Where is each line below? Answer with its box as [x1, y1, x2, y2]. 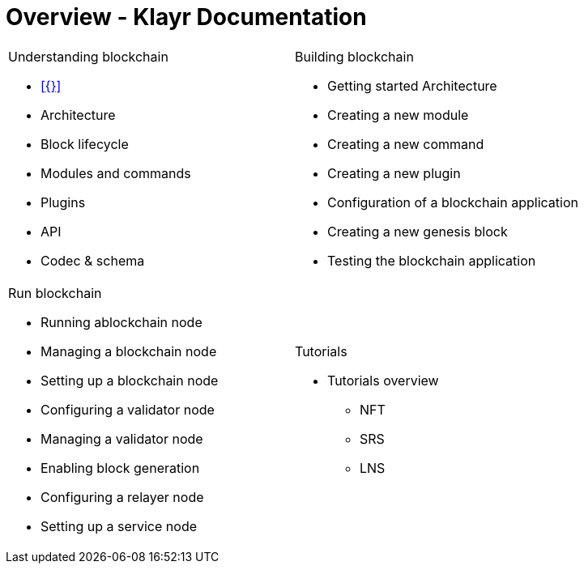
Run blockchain [8, 284, 102, 301]
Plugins [40, 194, 86, 211]
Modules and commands [40, 164, 191, 181]
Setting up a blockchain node [40, 372, 219, 389]
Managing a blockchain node [40, 342, 217, 359]
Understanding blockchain [8, 48, 168, 65]
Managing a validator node [40, 430, 203, 447]
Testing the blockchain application [326, 252, 536, 269]
